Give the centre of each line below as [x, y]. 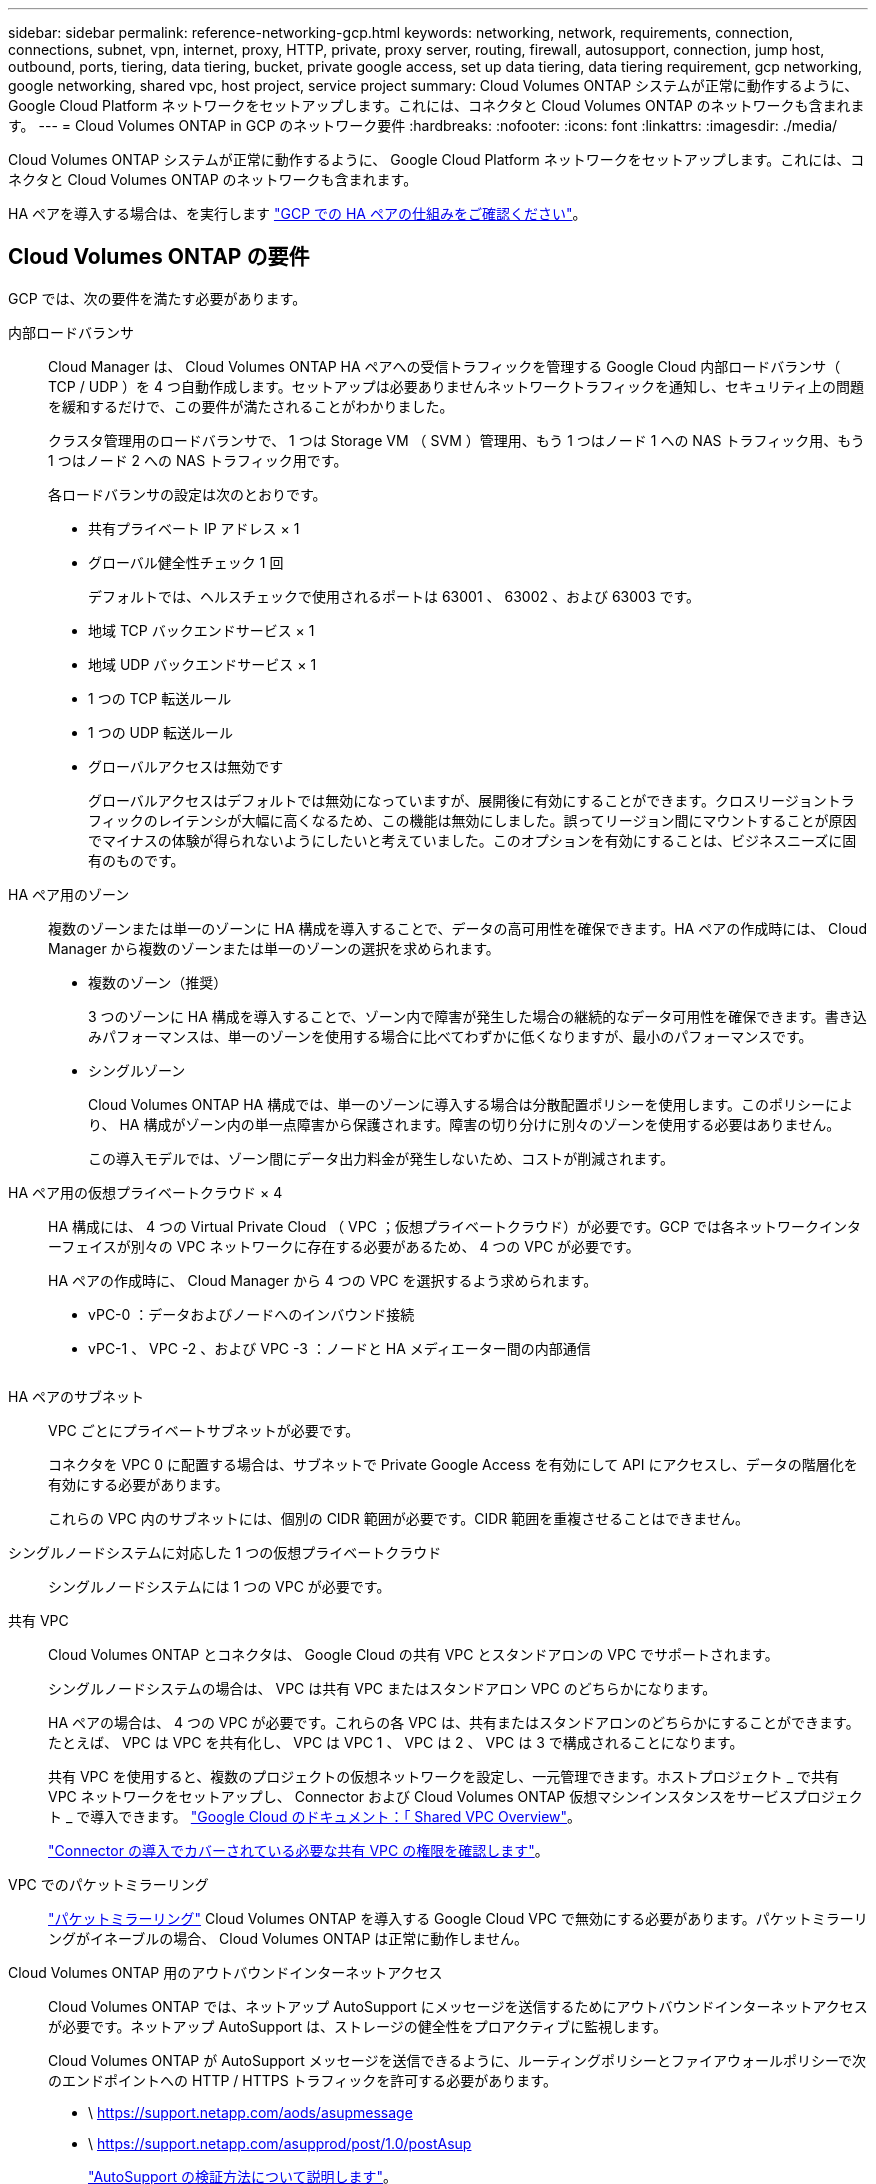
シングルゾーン [137, 1070]
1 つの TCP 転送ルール [160, 698]
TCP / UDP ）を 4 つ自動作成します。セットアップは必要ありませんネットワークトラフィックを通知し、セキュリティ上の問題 [456, 386]
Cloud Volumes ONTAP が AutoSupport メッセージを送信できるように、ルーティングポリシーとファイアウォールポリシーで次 [457, 2060]
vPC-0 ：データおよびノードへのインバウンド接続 [251, 1314]
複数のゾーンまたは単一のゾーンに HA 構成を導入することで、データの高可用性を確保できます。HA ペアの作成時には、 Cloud [457, 928]
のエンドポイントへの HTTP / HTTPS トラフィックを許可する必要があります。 [302, 2080]
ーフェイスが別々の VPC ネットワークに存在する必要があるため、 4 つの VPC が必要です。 [344, 1246]
